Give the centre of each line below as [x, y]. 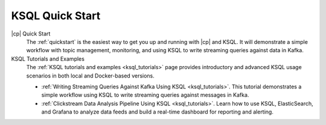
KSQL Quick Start [56, 16]
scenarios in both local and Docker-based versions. [91, 76]
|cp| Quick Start [31, 34]
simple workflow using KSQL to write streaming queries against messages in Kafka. [145, 95]
